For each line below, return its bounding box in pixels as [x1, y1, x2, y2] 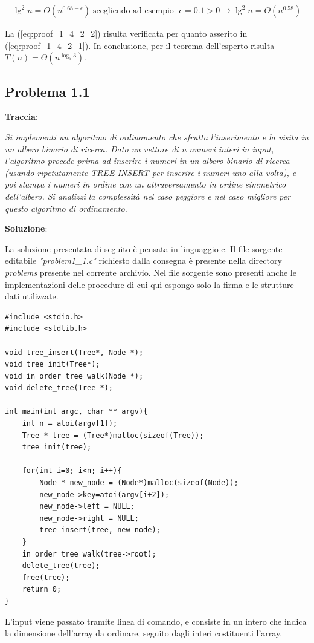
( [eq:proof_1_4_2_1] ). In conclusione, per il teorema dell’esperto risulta [5, 39, 275, 51]
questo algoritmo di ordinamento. [5, 201, 127, 214]
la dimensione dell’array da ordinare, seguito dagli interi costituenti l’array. [5, 627, 283, 639]
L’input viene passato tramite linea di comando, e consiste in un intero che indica [5, 615, 307, 627]
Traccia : [5, 110, 38, 123]
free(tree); [22, 573, 70, 582]
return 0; [22, 585, 62, 594]
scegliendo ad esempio [92, 7, 174, 16]
